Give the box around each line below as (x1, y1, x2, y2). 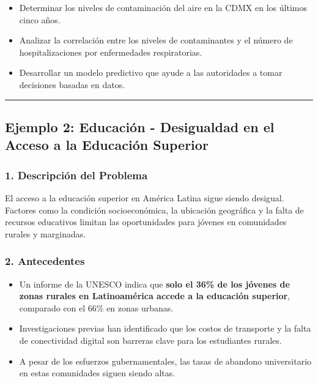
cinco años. (19, 13, 61, 26)
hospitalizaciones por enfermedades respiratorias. (19, 45, 202, 58)
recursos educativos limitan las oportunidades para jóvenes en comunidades (5, 215, 287, 228)
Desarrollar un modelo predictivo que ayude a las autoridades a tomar (19, 66, 283, 79)
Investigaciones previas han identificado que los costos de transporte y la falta (19, 322, 311, 335)
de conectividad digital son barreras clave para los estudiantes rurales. (19, 333, 282, 346)
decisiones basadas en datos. (19, 78, 125, 91)
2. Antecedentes (5, 253, 85, 269)
